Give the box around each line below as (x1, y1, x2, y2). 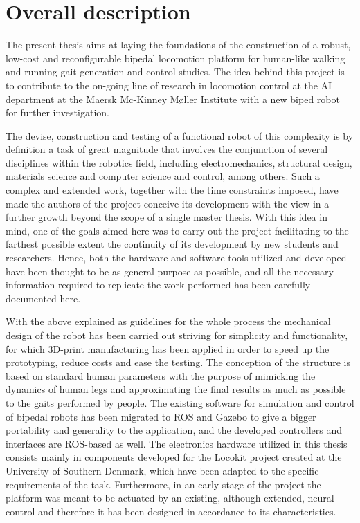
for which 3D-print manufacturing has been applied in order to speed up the (6, 341, 330, 356)
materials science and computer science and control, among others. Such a (6, 169, 320, 183)
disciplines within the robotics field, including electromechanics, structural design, (6, 155, 352, 169)
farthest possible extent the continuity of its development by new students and (6, 237, 339, 251)
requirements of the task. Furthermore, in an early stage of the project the (6, 477, 321, 491)
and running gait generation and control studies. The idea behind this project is (6, 64, 345, 79)
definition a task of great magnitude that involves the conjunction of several (6, 142, 328, 156)
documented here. (6, 291, 81, 305)
